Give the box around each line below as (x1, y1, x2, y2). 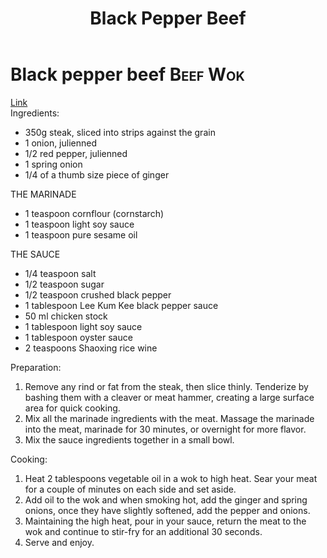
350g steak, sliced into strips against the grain (24, 126, 216, 138)
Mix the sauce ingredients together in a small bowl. (24, 433, 235, 446)
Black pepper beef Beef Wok (10, 63, 245, 86)
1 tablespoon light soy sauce (24, 320, 143, 332)
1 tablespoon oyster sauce (24, 331, 133, 343)
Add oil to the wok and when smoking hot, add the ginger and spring (24, 493, 308, 506)
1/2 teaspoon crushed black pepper (24, 288, 172, 301)
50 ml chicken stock (24, 310, 108, 322)
